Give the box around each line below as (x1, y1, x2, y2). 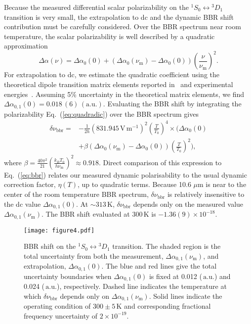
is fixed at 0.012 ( (149, 271, 202, 281)
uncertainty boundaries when (24, 271, 112, 281)
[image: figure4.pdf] (24, 227, 95, 234)
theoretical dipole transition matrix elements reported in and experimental (4, 79, 233, 90)
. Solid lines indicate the (149, 290, 222, 301)
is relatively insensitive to (167, 189, 245, 199)
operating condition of (24, 301, 91, 311)
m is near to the (198, 179, 247, 189)
